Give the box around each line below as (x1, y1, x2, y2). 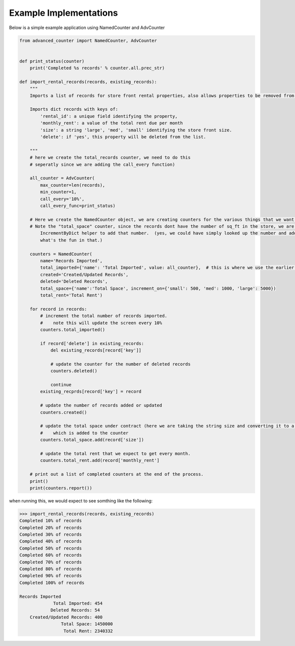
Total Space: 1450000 (60, 621, 113, 627)
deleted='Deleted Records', (40, 278, 108, 284)
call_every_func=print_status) (40, 203, 116, 209)
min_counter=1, (40, 189, 77, 195)
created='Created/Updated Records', (40, 272, 129, 277)
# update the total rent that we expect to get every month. (40, 451, 191, 456)
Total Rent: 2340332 (63, 628, 113, 634)
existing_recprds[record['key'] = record (40, 389, 142, 395)
